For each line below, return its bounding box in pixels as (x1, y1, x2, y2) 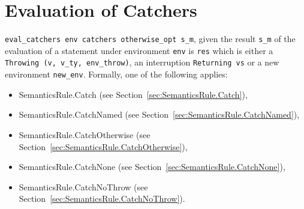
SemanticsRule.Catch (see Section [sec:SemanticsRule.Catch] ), (19, 88, 248, 100)
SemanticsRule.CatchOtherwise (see (19, 128, 151, 141)
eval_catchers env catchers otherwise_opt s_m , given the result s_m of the (5, 32, 296, 45)
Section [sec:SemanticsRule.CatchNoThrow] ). (19, 192, 185, 205)
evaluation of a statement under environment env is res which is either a (5, 44, 273, 56)
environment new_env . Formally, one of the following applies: (5, 68, 228, 80)
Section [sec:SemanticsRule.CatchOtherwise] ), (19, 140, 188, 153)
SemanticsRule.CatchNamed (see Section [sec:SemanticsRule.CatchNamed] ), (19, 108, 300, 121)
